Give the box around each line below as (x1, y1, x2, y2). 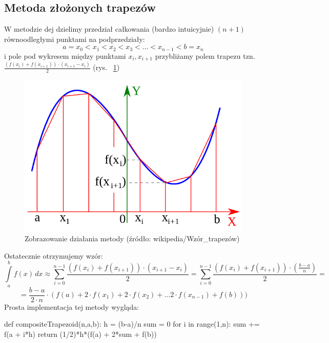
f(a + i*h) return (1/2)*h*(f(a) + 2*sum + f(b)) (4, 328, 157, 339)
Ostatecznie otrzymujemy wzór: (4, 250, 103, 261)
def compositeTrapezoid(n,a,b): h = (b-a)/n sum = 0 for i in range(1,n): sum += (4, 318, 260, 329)
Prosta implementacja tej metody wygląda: (4, 301, 139, 312)
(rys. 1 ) (93, 62, 120, 73)
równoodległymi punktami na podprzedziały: (4, 33, 145, 44)
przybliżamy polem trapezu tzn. (155, 50, 255, 61)
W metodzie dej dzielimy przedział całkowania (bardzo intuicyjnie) (4, 24, 214, 34)
